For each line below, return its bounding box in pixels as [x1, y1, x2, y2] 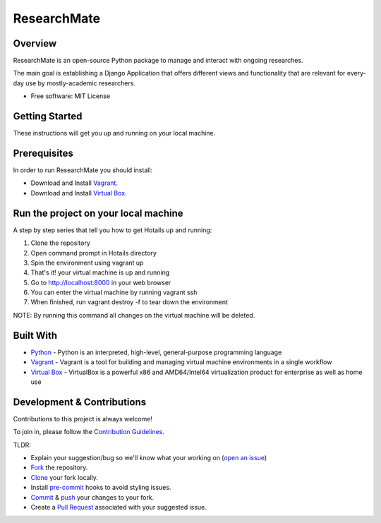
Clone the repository [30, 239, 91, 247]
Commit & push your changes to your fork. [30, 493, 155, 501]
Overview [13, 37, 57, 49]
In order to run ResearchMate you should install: [13, 166, 153, 174]
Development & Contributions [13, 396, 147, 408]
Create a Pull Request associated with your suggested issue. [30, 503, 207, 511]
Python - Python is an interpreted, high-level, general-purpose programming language [30, 348, 282, 356]
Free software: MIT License [30, 92, 111, 100]
